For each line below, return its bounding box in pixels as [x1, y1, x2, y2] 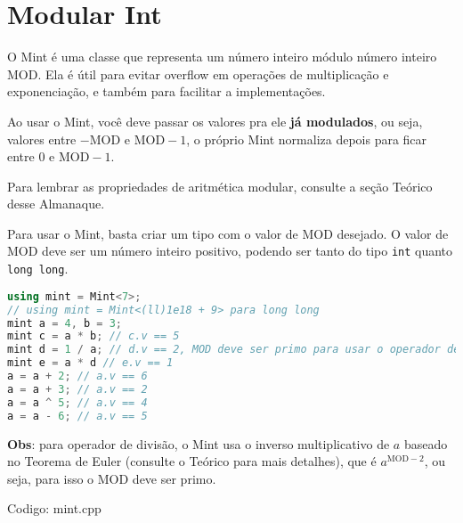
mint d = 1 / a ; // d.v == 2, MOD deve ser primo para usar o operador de [7, 343, 460, 356]
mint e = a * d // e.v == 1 [7, 356, 174, 370]
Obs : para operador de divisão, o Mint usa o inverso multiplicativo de [7, 434, 390, 453]
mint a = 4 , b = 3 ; [7, 316, 122, 330]
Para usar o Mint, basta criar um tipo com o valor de [7, 224, 298, 242]
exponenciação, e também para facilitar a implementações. [7, 82, 326, 101]
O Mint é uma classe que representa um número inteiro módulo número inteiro [7, 47, 437, 66]
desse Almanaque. [7, 194, 105, 213]
